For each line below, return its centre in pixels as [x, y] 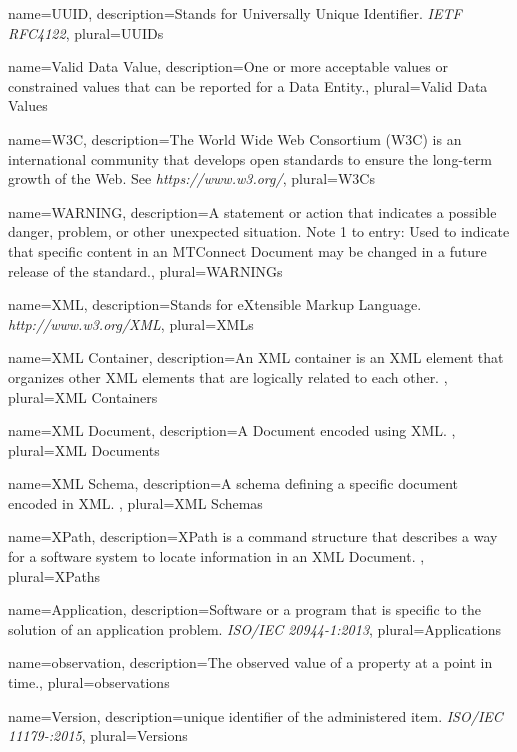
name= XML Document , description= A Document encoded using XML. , [232, 430]
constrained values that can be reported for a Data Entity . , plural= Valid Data [248, 85]
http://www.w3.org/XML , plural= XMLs [131, 323]
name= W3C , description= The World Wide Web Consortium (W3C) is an [235, 138]
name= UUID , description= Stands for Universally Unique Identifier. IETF [235, 13]
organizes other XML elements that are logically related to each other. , [228, 376]
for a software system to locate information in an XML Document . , [216, 556]
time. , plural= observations [89, 682]
